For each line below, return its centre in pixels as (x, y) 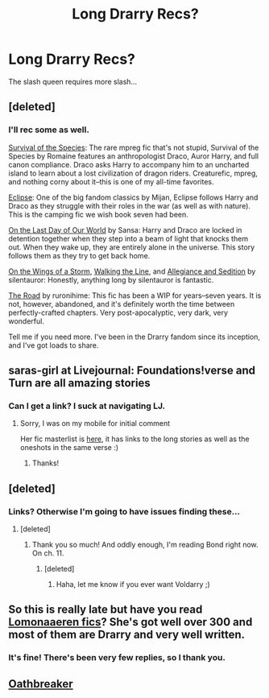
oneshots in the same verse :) (69, 448)
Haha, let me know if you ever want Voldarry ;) (133, 584)
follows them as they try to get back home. (79, 255)
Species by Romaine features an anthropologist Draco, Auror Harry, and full (134, 156)
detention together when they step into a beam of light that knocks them (128, 238)
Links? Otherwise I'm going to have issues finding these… (124, 511)
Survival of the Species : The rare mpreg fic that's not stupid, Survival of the (134, 147)
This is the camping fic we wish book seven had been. (99, 214)
